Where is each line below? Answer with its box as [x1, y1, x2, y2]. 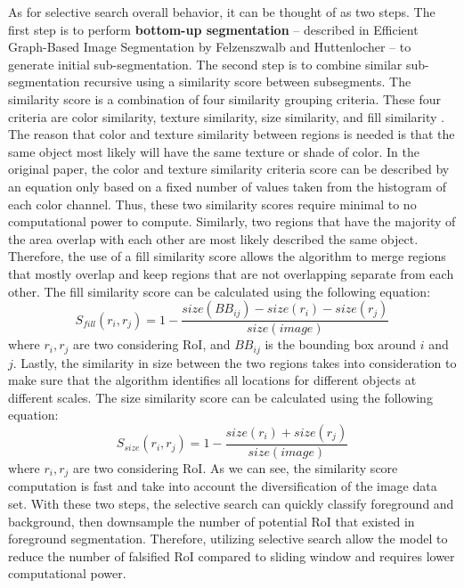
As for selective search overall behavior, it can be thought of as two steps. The [8, 3, 436, 20]
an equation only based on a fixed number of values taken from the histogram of [8, 176, 446, 195]
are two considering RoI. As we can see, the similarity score [73, 458, 398, 477]
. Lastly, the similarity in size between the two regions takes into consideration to [12, 353, 457, 372]
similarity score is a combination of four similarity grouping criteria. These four [8, 89, 442, 108]
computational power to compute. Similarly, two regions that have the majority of [8, 212, 456, 231]
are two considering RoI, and [73, 335, 231, 354]
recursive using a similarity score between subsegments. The [84, 72, 411, 91]
